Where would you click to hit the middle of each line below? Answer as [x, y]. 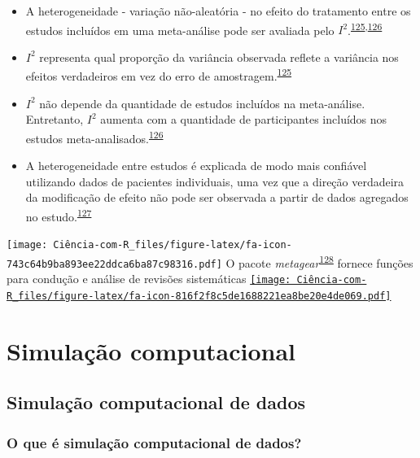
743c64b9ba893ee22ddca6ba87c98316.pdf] [114, 264]
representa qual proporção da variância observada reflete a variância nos [219, 57]
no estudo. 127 [59, 215]
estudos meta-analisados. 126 [94, 137]
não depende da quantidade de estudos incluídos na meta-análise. [202, 103]
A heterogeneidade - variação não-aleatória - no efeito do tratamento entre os [218, 11]
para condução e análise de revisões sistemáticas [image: [149, 279]
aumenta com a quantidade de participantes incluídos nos [244, 119]
